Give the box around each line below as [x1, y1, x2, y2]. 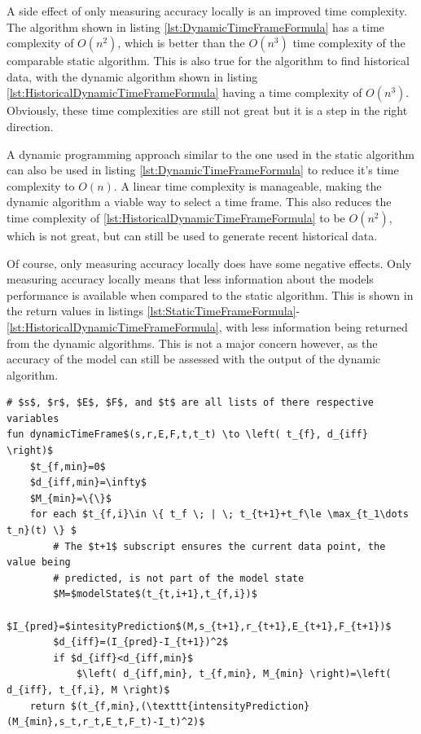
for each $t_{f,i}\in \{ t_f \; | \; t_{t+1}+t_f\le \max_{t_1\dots [29, 508, 409, 521]
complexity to [7, 177, 75, 194]
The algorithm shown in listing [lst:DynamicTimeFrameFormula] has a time [7, 18, 384, 35]
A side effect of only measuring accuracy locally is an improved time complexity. [7, 2, 407, 19]
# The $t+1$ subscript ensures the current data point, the [53, 540, 386, 552]
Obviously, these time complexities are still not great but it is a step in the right [7, 102, 408, 119]
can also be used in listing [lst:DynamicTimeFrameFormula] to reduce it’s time [7, 161, 399, 178]
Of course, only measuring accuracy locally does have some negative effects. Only [7, 254, 412, 271]
